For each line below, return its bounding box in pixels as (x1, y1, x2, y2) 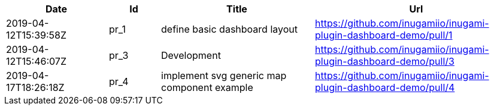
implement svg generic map (161, 70, 287, 81)
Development (161, 49, 221, 61)
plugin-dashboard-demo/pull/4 (315, 81, 455, 93)
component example (161, 81, 253, 93)
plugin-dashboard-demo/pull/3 (315, 55, 454, 67)
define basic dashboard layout (161, 23, 298, 35)
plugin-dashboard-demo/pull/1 (315, 29, 453, 41)
